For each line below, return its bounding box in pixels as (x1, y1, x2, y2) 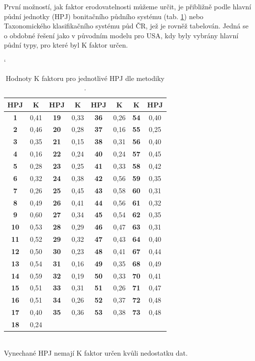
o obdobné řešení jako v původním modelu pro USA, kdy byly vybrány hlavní (4, 30, 239, 40)
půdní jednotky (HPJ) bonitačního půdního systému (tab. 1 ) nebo (4, 11, 203, 21)
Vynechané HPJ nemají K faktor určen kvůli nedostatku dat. (4, 347, 188, 358)
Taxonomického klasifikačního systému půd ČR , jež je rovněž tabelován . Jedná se (4, 21, 249, 31)
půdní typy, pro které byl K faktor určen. (4, 40, 128, 50)
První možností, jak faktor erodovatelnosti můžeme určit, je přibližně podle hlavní (4, 1, 252, 11)
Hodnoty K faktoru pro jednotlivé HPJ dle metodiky (5, 73, 165, 83)
